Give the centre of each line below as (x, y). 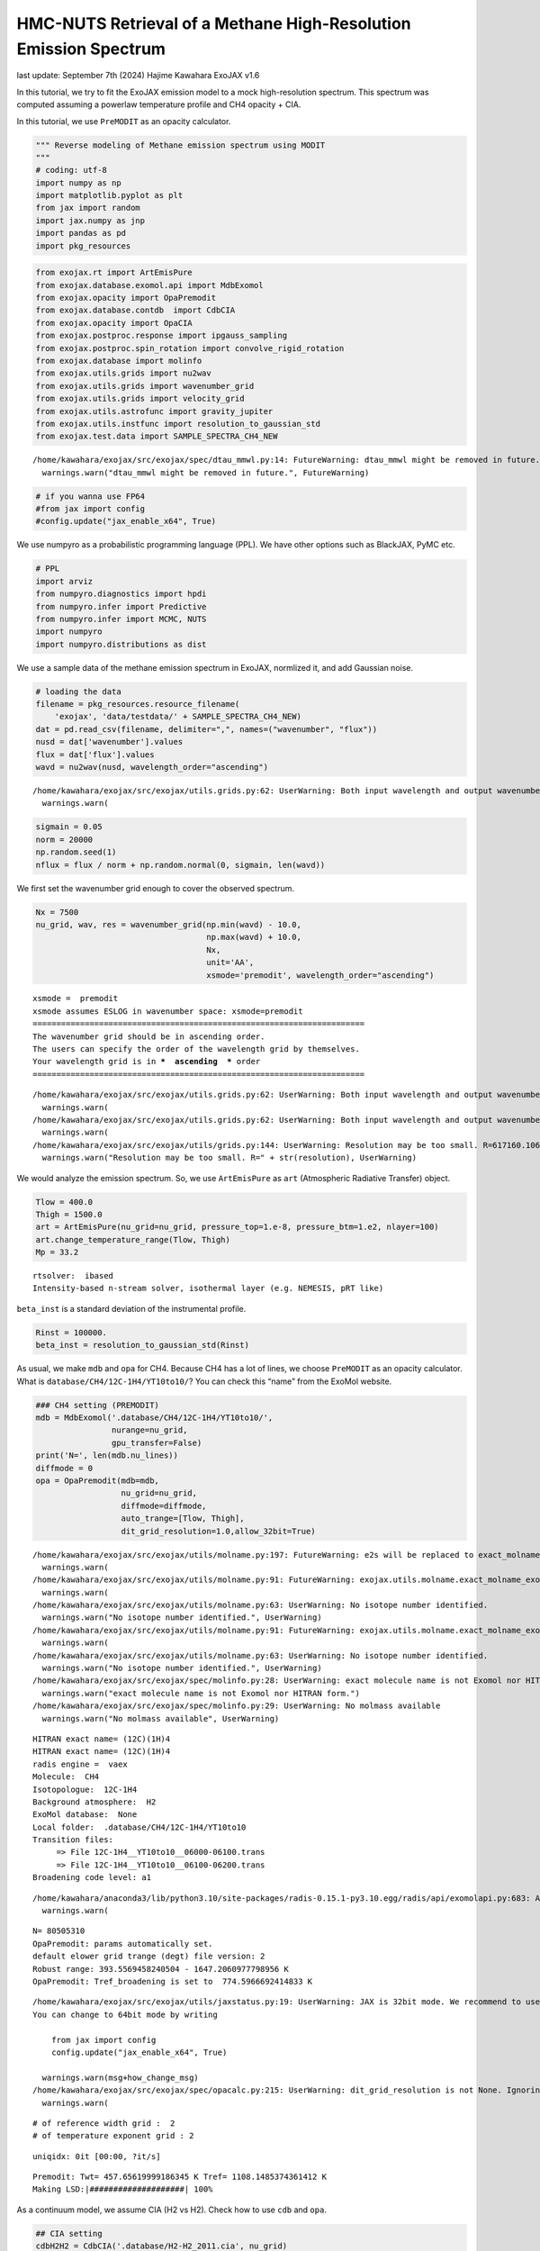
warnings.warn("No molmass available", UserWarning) (161, 1718)
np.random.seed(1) (76, 852)
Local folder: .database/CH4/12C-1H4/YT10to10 (139, 1827)
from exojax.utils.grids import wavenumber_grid (145, 386)
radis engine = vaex (80, 1764)
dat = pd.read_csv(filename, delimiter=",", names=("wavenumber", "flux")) (207, 729)
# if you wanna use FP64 (90, 496)
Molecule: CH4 (66, 1777)
